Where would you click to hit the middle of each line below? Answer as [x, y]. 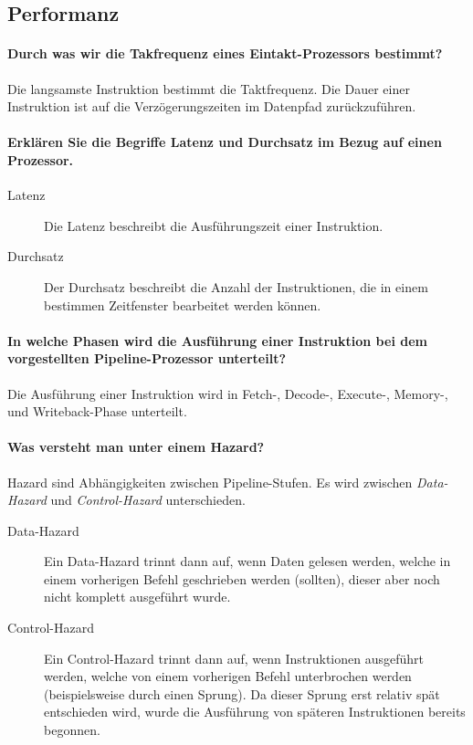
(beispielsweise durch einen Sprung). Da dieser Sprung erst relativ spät [242, 693]
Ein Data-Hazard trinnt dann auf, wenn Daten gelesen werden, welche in [247, 561]
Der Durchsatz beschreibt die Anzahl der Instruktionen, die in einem [236, 286]
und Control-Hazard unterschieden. [148, 500]
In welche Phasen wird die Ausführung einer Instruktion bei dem [217, 340]
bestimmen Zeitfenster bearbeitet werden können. [183, 304]
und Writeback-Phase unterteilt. [97, 411]
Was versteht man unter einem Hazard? [136, 447]
